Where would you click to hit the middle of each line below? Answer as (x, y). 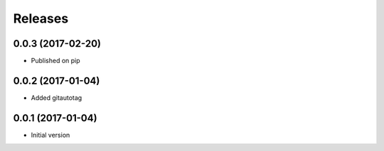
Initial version (50, 135)
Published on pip (56, 61)
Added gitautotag (57, 97)
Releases (41, 18)
